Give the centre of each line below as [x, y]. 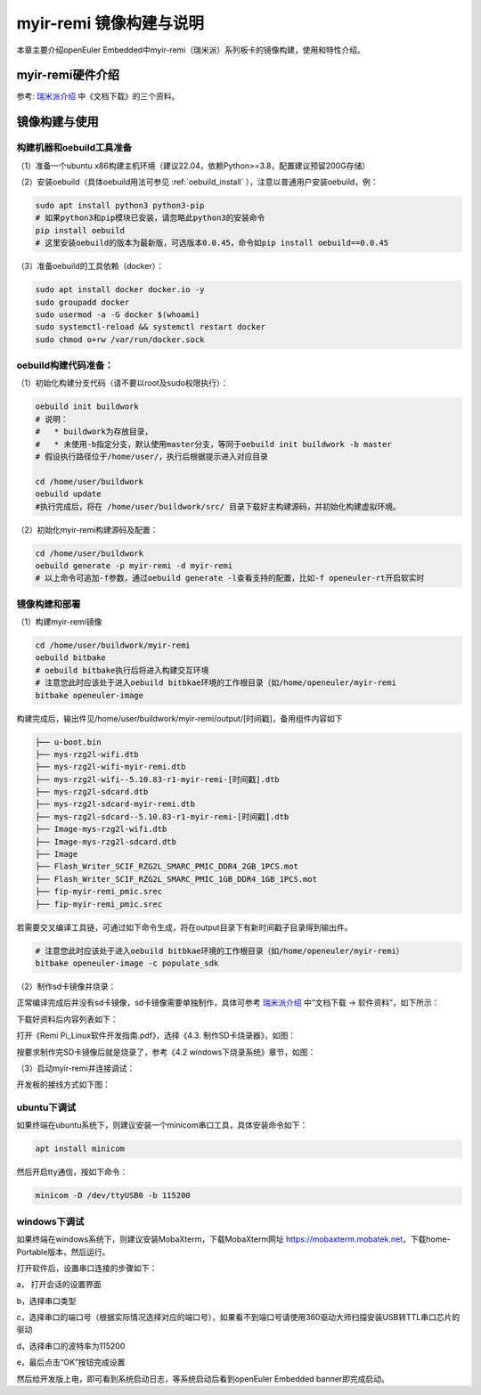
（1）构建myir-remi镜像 [59, 622]
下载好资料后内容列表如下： [67, 1019]
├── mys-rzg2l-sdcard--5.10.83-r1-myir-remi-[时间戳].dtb [162, 816]
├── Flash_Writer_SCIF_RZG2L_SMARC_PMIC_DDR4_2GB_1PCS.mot [167, 867]
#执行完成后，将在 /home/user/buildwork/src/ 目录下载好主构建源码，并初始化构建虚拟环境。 [218, 506]
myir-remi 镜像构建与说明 [110, 23]
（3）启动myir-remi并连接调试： [76, 1068]
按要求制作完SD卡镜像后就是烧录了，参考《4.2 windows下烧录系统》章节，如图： [166, 1052]
